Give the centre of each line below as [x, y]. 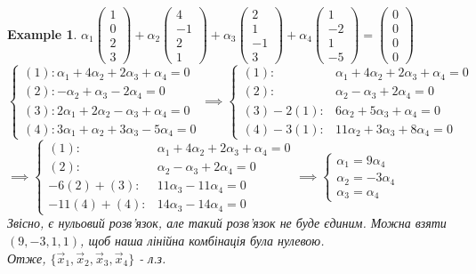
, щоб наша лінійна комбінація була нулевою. [202, 240]
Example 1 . [42, 33]
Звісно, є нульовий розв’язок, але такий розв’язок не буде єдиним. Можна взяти [227, 223]
